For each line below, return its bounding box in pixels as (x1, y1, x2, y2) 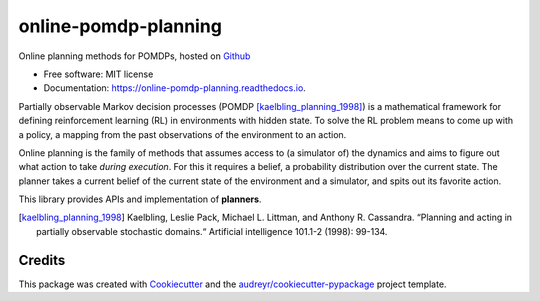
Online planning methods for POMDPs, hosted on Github (18, 50, 251, 62)
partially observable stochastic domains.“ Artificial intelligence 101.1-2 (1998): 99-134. (36, 225, 388, 237)
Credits (18, 251, 66, 269)
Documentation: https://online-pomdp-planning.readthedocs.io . (43, 82, 307, 94)
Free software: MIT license (43, 68, 154, 80)
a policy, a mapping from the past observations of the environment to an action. (18, 128, 347, 140)
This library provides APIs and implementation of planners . (18, 193, 262, 205)
